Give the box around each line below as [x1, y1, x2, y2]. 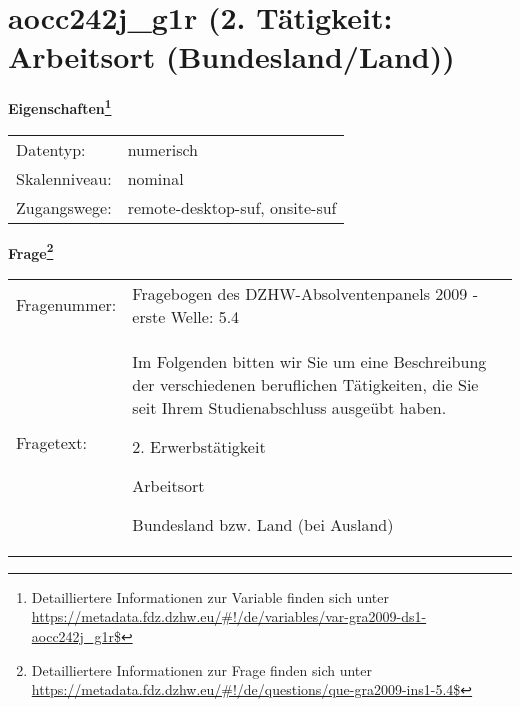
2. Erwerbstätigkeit [132, 434, 266, 458]
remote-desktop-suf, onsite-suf [127, 195, 337, 219]
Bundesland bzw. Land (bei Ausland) [132, 512, 394, 536]
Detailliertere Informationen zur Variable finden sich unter [31, 586, 389, 607]
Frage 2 [8, 239, 54, 263]
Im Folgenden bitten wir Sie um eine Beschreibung [132, 349, 487, 373]
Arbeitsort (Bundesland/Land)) [8, 36, 455, 77]
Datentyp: [16, 137, 86, 161]
